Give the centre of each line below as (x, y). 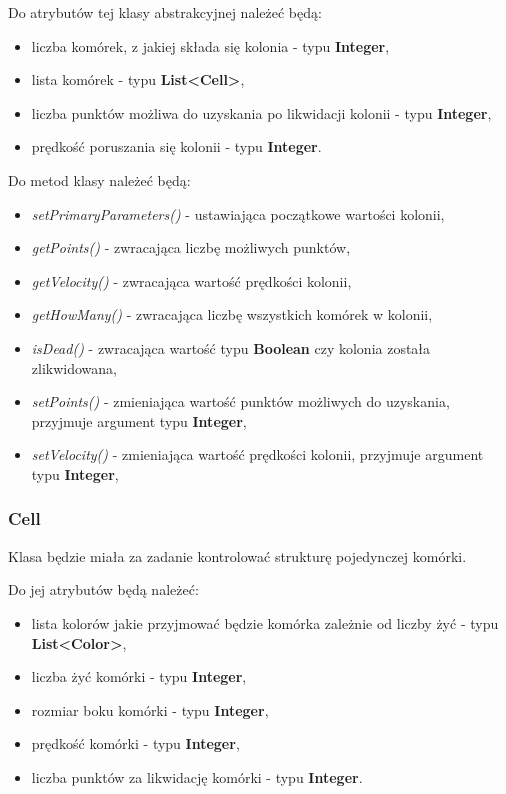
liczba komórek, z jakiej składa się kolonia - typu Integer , (210, 45)
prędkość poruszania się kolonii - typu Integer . (176, 146)
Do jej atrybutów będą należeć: (103, 589)
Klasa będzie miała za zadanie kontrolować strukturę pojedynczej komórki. (237, 555)
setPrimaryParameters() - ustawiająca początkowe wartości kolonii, (238, 213)
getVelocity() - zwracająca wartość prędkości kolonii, (191, 280)
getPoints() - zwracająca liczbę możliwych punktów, (191, 247)
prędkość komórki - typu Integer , (135, 743)
